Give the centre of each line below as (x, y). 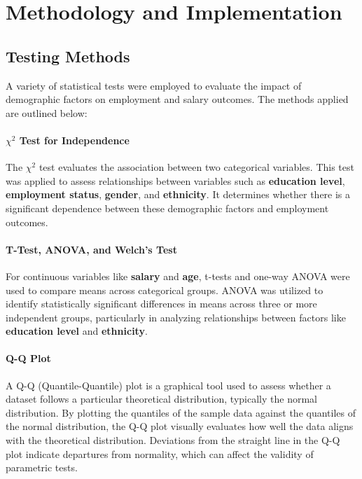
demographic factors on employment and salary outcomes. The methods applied (177, 99)
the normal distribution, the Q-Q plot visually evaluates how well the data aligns (180, 426)
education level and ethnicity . (77, 331)
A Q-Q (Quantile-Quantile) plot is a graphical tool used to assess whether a (168, 385)
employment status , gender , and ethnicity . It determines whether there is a (178, 194)
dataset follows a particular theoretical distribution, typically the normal (161, 399)
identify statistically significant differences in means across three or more (161, 304)
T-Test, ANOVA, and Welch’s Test (91, 249)
